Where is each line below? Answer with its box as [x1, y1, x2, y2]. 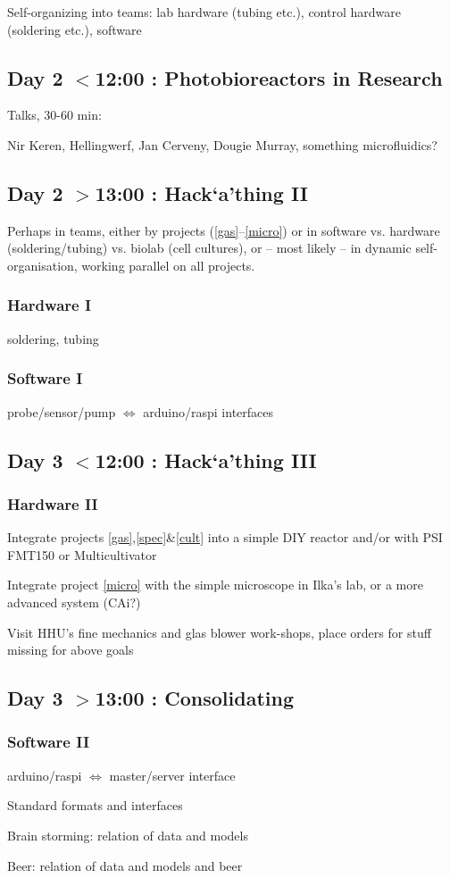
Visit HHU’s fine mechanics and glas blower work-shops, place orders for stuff [7, 623, 431, 641]
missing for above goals [7, 640, 134, 659]
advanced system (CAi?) [7, 592, 141, 611]
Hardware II [7, 492, 98, 514]
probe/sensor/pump [7, 402, 116, 421]
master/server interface [109, 765, 236, 784]
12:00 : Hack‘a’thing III [95, 446, 317, 473]
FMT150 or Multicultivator [7, 545, 157, 564]
